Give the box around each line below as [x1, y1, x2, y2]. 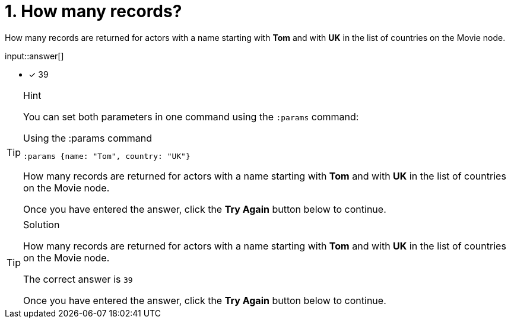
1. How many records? [5, 1, 182, 21]
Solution [23, 218, 60, 231]
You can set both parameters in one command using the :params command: [23, 110, 359, 123]
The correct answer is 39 [23, 273, 133, 285]
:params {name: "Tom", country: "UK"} [23, 151, 191, 161]
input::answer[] [5, 50, 64, 61]
